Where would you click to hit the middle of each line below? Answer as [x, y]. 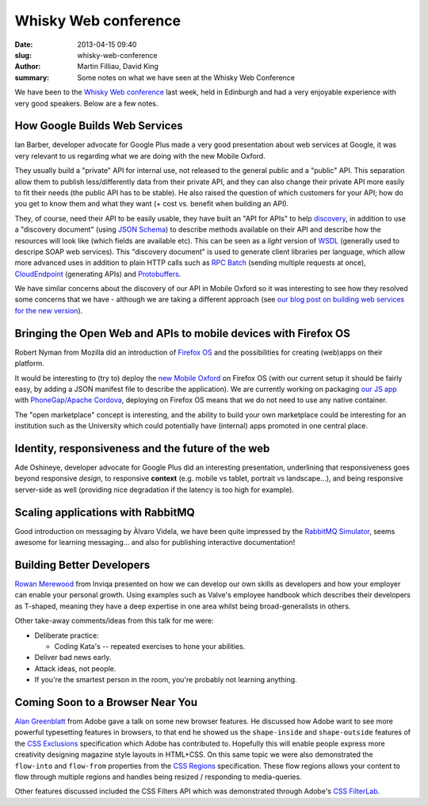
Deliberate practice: [67, 635]
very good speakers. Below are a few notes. [86, 103]
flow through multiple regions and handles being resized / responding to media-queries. [158, 777]
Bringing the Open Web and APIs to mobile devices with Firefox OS [182, 333]
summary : [32, 77]
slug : [23, 55]
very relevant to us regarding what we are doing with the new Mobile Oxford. [140, 155]
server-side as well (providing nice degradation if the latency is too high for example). [155, 489]
